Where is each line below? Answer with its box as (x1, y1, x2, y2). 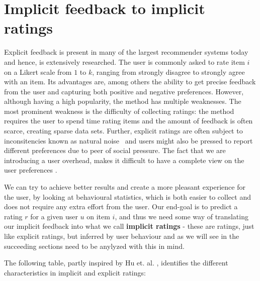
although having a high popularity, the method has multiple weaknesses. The (4, 96, 241, 106)
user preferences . (4, 165, 57, 175)
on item (86, 211, 110, 221)
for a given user (30, 211, 78, 221)
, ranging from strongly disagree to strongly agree (92, 66, 245, 77)
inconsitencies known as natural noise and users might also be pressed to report (4, 135, 253, 146)
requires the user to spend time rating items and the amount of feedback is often (4, 115, 253, 126)
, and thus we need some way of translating (115, 211, 248, 221)
